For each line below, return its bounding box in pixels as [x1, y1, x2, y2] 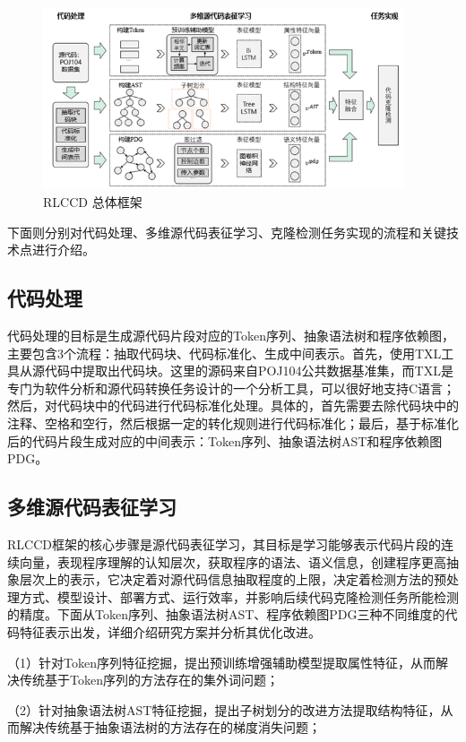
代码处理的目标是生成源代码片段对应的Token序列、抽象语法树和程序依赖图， [7, 326, 454, 345]
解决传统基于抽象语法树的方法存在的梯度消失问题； [19, 718, 321, 737]
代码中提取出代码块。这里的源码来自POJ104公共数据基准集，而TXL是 [44, 361, 453, 380]
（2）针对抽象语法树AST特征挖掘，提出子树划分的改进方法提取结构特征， [7, 700, 441, 719]
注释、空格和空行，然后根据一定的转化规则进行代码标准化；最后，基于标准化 [7, 413, 459, 432]
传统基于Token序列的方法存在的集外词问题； [19, 670, 279, 689]
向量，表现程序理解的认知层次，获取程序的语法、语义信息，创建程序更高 [19, 552, 446, 571]
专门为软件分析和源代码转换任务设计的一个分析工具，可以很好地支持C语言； [7, 378, 456, 397]
